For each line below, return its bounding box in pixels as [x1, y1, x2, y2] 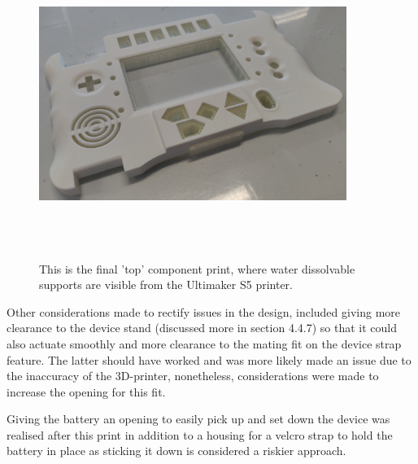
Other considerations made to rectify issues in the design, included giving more [7, 303, 401, 320]
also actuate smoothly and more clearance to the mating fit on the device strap [7, 335, 402, 352]
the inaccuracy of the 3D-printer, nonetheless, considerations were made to [7, 367, 379, 384]
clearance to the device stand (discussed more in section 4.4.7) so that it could [7, 319, 397, 336]
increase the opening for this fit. [7, 383, 166, 400]
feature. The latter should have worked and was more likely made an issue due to [7, 351, 411, 368]
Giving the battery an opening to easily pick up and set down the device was [7, 410, 390, 427]
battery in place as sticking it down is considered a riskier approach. [7, 442, 346, 459]
